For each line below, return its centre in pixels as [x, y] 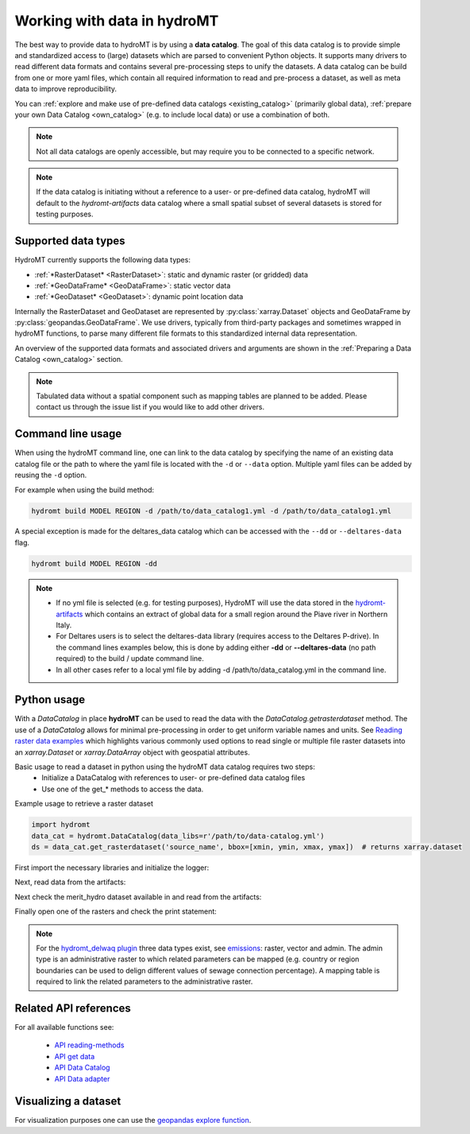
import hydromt [61, 825]
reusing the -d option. [51, 475]
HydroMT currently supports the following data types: [102, 260]
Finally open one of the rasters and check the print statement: [116, 911]
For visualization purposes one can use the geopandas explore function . [133, 1120]
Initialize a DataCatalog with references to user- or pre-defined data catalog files [173, 778]
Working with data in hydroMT [117, 21]
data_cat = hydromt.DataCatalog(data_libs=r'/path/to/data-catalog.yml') [178, 836]
